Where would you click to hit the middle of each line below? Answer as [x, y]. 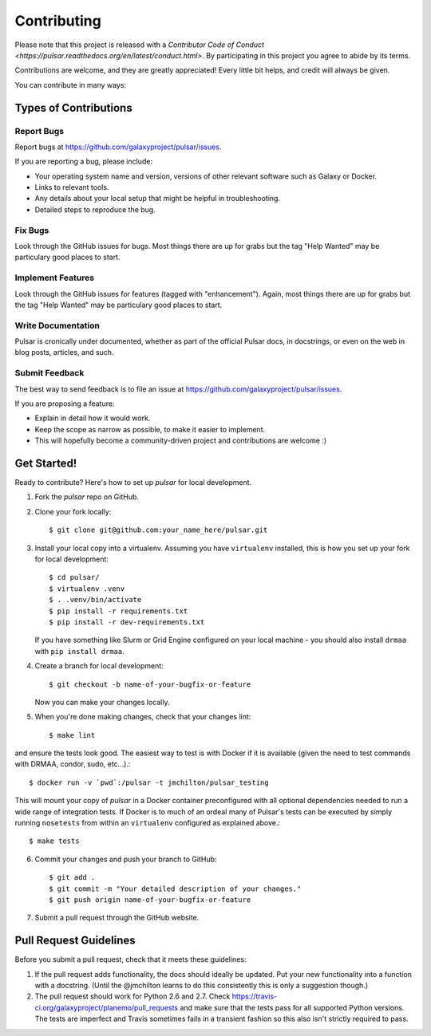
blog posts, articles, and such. [64, 353]
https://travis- [255, 996]
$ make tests [54, 841]
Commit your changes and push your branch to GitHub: [126, 859]
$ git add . [72, 878]
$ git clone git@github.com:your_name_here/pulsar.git [158, 530]
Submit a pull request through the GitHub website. [117, 918]
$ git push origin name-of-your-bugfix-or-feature [150, 900]
